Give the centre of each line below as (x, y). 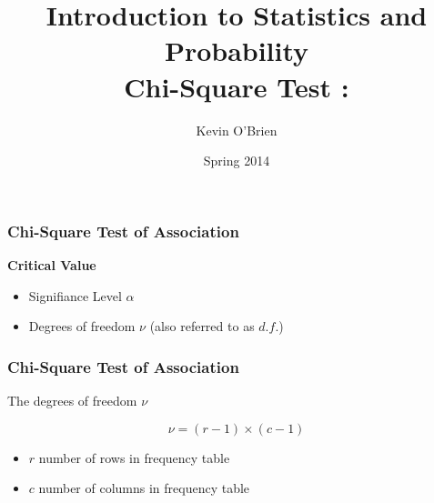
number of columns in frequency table (144, 488)
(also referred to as (202, 326)
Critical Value (52, 264)
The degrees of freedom (72, 400)
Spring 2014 (237, 161)
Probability (237, 50)
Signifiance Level (75, 295)
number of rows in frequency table (134, 457)
